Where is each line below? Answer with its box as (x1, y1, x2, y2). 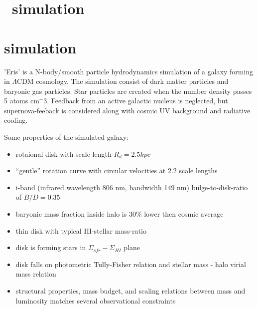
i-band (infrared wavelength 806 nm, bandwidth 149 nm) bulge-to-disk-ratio (15, 182, 248, 192)
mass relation (15, 269, 56, 279)
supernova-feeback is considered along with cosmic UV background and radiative (4, 105, 251, 115)
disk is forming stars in (15, 242, 86, 253)
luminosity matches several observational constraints (15, 295, 176, 306)
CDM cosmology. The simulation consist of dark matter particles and (17, 76, 229, 86)
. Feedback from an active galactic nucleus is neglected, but (47, 95, 228, 106)
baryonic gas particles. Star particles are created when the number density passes (4, 85, 252, 96)
